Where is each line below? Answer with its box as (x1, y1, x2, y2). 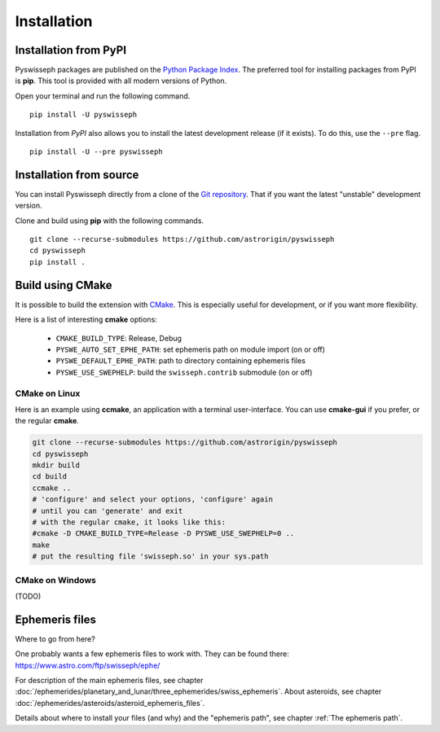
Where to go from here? (15, 633, 95, 643)
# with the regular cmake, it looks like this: (32, 517, 226, 527)
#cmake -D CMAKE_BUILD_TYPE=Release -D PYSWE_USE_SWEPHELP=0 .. (32, 529, 295, 538)
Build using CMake (15, 278, 112, 292)
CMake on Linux (15, 388, 81, 399)
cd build (32, 472, 68, 481)
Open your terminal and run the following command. (15, 90, 191, 101)
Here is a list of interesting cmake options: (15, 314, 158, 325)
